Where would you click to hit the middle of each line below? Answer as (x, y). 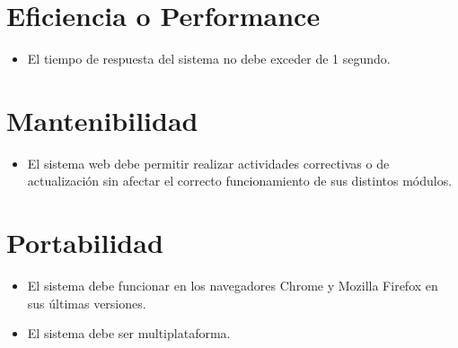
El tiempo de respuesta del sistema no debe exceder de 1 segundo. (209, 59)
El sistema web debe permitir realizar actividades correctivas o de (208, 163)
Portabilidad (85, 243)
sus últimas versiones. (87, 303)
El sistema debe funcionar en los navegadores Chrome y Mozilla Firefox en (233, 286)
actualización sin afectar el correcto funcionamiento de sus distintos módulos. (240, 181)
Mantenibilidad (102, 120)
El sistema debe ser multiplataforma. (129, 333)
